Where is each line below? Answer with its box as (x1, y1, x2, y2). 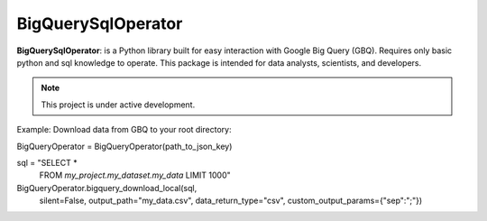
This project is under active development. (41, 99, 196, 110)
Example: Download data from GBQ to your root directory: (16, 124, 232, 135)
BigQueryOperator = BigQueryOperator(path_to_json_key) (16, 141, 233, 152)
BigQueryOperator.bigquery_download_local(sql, (16, 182, 198, 193)
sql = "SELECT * (16, 157, 78, 168)
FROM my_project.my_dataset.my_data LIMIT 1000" (39, 170, 231, 180)
